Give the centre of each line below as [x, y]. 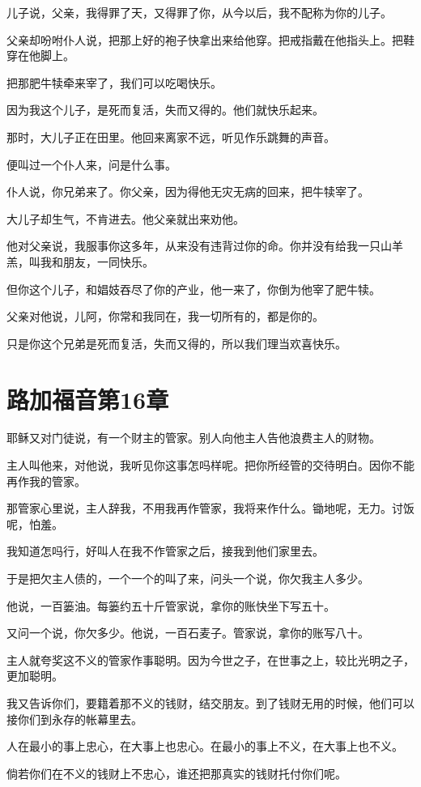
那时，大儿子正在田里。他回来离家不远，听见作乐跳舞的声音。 [171, 136]
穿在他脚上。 [40, 55]
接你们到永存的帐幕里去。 [74, 719]
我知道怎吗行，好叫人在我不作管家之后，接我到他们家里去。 [165, 551]
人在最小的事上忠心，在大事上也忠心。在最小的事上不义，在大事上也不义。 [205, 746]
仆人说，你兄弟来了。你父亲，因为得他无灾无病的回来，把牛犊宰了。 [188, 191]
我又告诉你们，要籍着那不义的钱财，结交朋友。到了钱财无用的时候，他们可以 [210, 702]
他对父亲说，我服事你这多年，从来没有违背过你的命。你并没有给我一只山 [199, 246]
